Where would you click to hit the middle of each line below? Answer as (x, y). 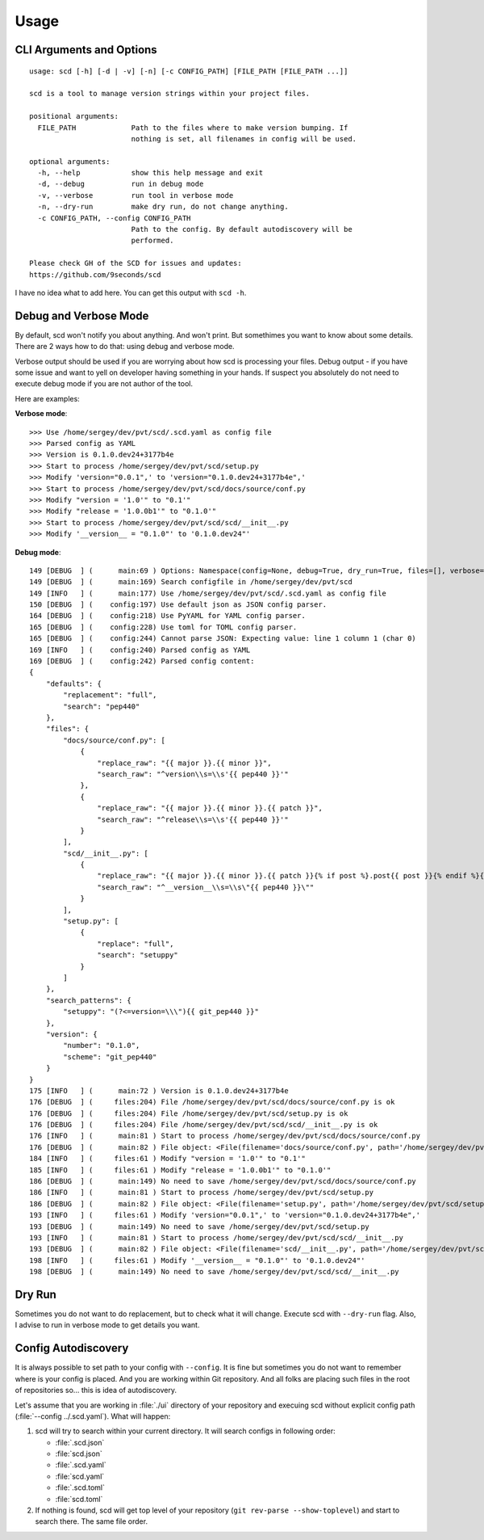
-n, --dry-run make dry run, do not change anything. (163, 207)
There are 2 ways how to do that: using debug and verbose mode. (125, 347)
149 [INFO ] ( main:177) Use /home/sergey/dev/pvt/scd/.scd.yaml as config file (208, 593)
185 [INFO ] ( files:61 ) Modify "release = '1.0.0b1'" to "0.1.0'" (180, 1170)
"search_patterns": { (89, 1000)
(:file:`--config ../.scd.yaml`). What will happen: (93, 1416)
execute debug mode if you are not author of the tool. (104, 384)
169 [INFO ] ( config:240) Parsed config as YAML (140, 650)
